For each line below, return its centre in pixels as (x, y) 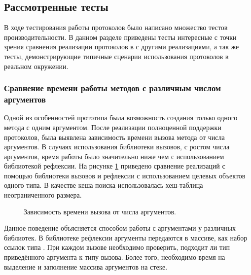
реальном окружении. (36, 66)
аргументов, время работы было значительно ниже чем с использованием (114, 156)
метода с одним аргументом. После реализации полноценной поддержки (113, 127)
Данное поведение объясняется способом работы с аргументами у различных (120, 228)
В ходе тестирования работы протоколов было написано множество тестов (116, 27)
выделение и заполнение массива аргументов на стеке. (86, 266)
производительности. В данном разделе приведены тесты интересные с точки (120, 37)
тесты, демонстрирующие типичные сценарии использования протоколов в (116, 56)
